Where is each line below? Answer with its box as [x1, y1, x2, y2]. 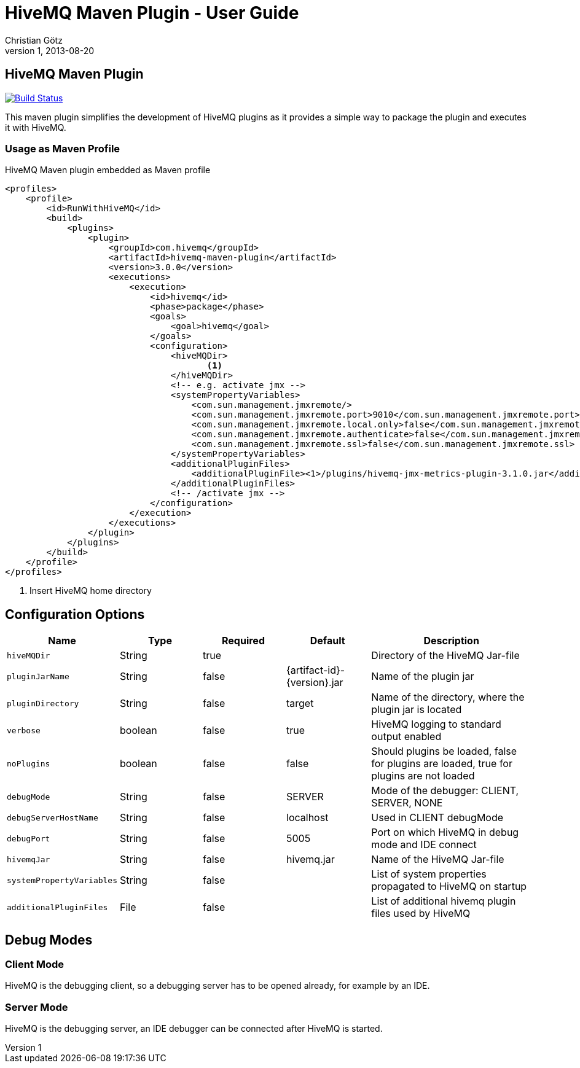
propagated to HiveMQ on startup [371, 880, 527, 893]
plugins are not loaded [371, 770, 475, 782]
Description [423, 634, 479, 647]
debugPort [7, 833, 50, 843]
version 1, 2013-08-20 [5, 45, 95, 56]
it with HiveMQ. [5, 122, 66, 133]
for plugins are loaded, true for [371, 757, 512, 770]
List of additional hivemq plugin [371, 895, 516, 908]
